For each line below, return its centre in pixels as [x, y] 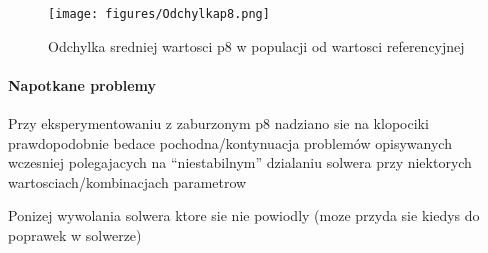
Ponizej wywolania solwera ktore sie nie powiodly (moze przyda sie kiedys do [244, 215]
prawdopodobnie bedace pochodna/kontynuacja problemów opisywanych [230, 142]
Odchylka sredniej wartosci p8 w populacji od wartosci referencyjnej [256, 45]
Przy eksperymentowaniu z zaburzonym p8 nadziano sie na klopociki [218, 123]
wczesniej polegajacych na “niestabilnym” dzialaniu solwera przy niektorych [240, 162]
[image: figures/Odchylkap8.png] [159, 14]
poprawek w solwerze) [75, 235]
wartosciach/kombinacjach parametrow [127, 181]
